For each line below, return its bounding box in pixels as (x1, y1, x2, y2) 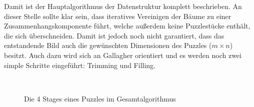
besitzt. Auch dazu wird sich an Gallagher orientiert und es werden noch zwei (4, 49, 241, 60)
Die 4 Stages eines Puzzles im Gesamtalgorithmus (24, 93, 176, 103)
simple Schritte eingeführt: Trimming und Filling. (4, 59, 156, 70)
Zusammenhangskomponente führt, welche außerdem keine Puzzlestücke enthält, (4, 20, 250, 31)
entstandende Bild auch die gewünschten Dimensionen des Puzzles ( (4, 40, 212, 50)
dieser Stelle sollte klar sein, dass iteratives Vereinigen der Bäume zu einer (4, 10, 231, 21)
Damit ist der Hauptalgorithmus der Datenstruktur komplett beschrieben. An (4, 1, 242, 11)
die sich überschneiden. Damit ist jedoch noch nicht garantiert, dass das (4, 30, 224, 40)
